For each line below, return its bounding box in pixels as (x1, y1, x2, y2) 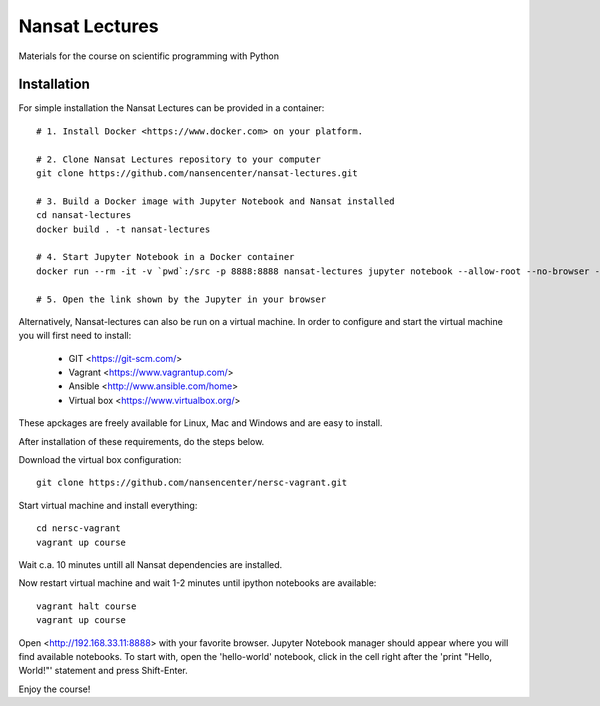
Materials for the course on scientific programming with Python (18, 50, 280, 62)
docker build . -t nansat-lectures (36, 223, 211, 235)
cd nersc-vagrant (36, 523, 121, 534)
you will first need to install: (18, 330, 132, 342)
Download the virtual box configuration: (18, 454, 182, 466)
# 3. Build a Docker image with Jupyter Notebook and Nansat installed (36, 195, 395, 207)
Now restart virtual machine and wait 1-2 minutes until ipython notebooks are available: (18, 577, 377, 589)
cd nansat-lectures (36, 210, 132, 221)
